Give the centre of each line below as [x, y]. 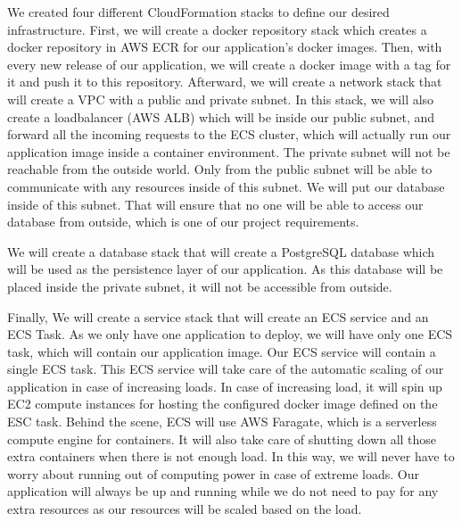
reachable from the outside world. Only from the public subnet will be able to [220, 169]
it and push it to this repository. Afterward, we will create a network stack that [225, 82]
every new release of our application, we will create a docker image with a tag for [229, 64]
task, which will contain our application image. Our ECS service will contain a [222, 351]
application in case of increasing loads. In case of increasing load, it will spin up [225, 386]
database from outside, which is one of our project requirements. [183, 222]
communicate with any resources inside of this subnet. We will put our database [226, 186]
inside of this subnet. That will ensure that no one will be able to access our [215, 204]
